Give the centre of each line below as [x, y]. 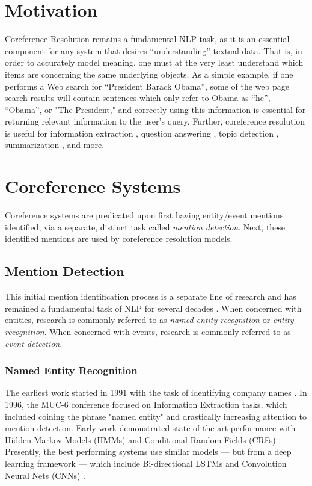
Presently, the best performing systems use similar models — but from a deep [148, 451]
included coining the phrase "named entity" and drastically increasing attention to [156, 416]
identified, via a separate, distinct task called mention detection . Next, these [145, 226]
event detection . [34, 343]
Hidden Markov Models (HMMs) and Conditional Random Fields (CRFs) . [143, 439]
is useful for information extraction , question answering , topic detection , [142, 133]
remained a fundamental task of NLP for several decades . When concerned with [153, 308]
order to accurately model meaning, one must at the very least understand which [154, 62]
